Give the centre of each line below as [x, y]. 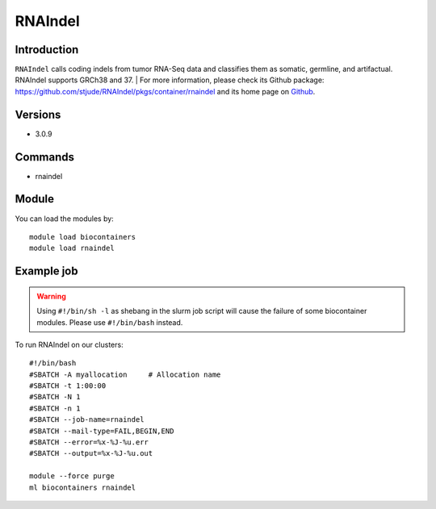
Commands [45, 157]
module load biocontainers [83, 237]
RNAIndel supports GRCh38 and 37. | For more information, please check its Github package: [170, 80]
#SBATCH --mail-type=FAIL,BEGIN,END [102, 431]
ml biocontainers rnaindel [83, 487]
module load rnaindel [72, 248]
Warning [51, 296]
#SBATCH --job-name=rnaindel [87, 420]
